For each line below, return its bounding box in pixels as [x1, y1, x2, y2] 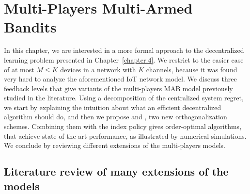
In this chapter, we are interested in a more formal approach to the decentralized [4, 45, 244, 55]
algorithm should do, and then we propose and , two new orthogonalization [4, 112, 227, 122]
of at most [4, 64, 34, 74]
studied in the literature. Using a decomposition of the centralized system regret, [4, 93, 244, 103]
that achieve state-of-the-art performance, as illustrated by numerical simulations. [4, 130, 247, 141]
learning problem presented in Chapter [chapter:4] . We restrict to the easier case [4, 54, 244, 65]
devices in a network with [60, 64, 136, 74]
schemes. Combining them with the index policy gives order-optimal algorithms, [4, 121, 242, 131]
